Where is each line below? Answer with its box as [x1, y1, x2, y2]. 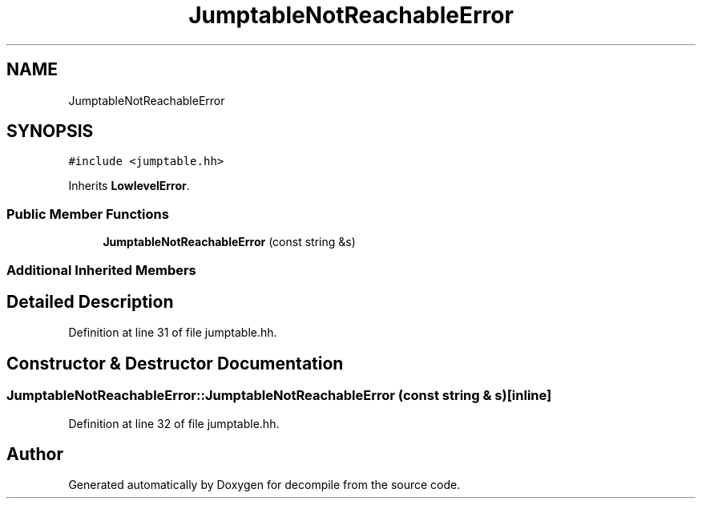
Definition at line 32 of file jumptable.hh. [68, 416, 280, 430]
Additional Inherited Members [6, 261, 196, 278]
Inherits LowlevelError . [68, 179, 190, 193]
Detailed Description [6, 291, 174, 312]
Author [6, 444, 63, 465]
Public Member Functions [6, 205, 169, 222]
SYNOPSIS [6, 121, 94, 142]
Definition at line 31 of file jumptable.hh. [68, 325, 277, 340]
